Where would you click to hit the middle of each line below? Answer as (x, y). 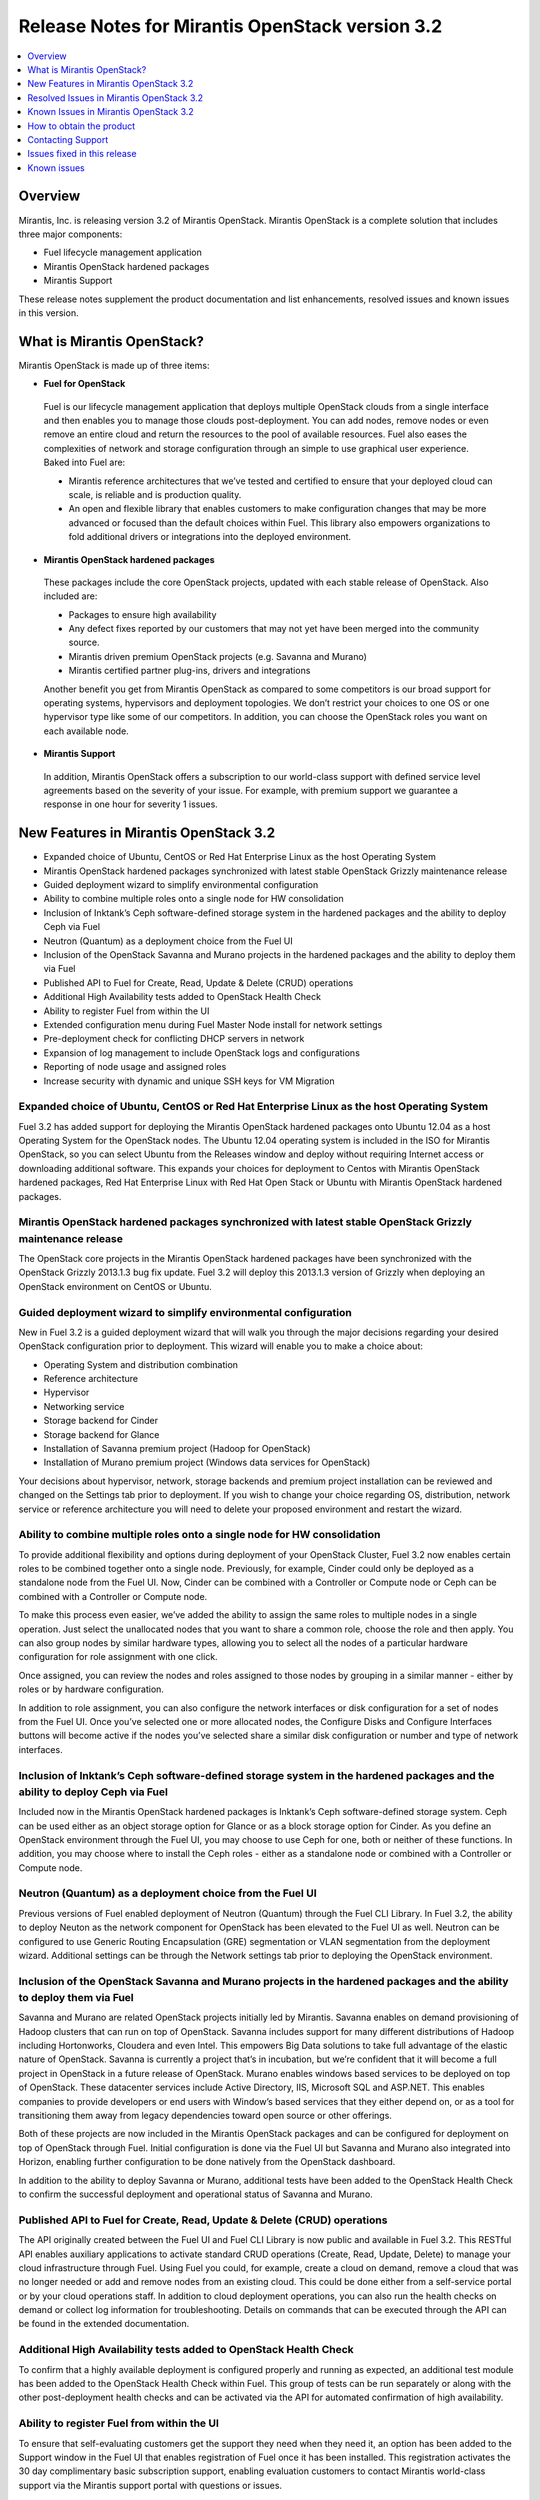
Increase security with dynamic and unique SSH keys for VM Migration (189, 1081)
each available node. (86, 731)
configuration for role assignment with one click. (118, 1657)
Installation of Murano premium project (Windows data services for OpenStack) (207, 1462)
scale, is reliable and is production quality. (155, 494)
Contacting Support (68, 139)
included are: (70, 596)
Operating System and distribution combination (141, 1364)
